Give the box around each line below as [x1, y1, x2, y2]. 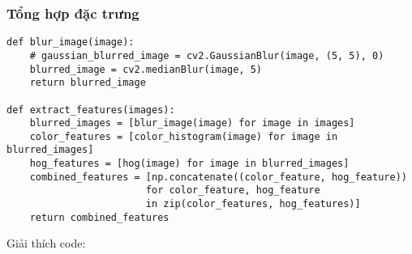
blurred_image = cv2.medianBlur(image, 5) [29, 63, 262, 75]
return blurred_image [29, 77, 146, 89]
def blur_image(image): [6, 36, 135, 49]
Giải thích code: [6, 235, 86, 252]
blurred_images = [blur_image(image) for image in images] [29, 117, 355, 129]
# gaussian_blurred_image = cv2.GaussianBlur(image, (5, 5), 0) [29, 49, 384, 61]
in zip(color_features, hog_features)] [145, 198, 361, 210]
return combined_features [29, 211, 170, 223]
